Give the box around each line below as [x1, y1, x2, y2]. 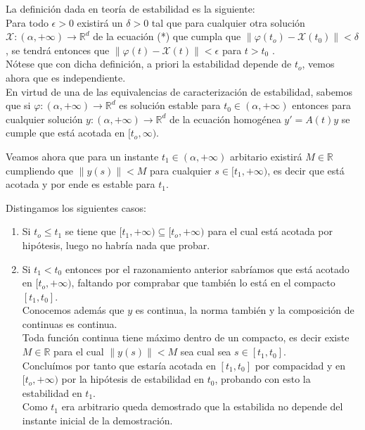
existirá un [77, 15, 123, 30]
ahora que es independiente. [6, 70, 126, 84]
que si [6, 98, 31, 113]
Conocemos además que [22, 303, 124, 317]
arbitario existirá [229, 148, 302, 163]
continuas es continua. [22, 316, 117, 331]
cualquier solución [6, 111, 83, 126]
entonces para [292, 98, 351, 113]
